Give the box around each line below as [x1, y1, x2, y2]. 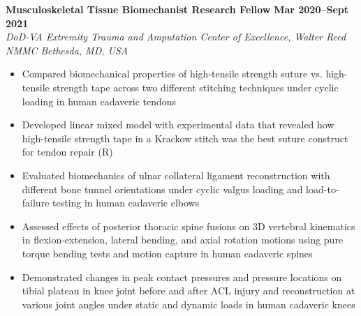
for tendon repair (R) [22, 144, 113, 159]
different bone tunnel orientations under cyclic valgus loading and [22, 181, 303, 196]
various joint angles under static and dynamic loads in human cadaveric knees [22, 296, 355, 311]
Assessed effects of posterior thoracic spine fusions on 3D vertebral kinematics [22, 218, 355, 233]
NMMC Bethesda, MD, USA [6, 43, 128, 57]
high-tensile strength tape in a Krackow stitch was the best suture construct [22, 130, 348, 145]
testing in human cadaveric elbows [52, 195, 200, 210]
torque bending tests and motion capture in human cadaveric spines [22, 246, 313, 260]
